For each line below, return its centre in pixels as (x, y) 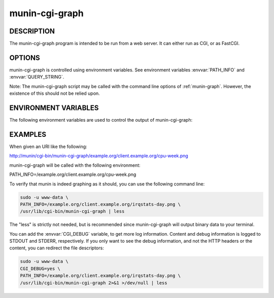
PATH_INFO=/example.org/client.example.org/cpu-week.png (73, 174)
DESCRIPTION (32, 31)
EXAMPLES (28, 134)
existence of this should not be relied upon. (55, 93)
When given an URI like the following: (48, 146)
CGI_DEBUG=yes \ (40, 268)
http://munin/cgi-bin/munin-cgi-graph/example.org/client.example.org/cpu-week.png (99, 156)
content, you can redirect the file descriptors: (57, 248)
